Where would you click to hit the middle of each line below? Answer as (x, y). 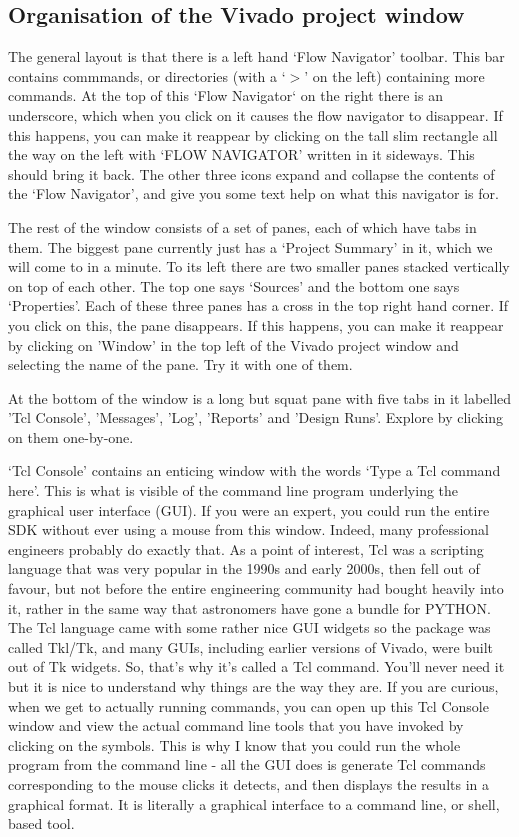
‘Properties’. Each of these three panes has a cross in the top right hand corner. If (258, 305)
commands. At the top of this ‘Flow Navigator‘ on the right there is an (225, 95)
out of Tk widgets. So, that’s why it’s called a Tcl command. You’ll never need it (256, 666)
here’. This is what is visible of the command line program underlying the (233, 490)
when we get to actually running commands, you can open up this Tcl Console (248, 705)
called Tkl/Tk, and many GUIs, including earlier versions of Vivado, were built (251, 646)
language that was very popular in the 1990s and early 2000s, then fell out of (244, 568)
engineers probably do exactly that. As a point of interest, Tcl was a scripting (246, 548)
